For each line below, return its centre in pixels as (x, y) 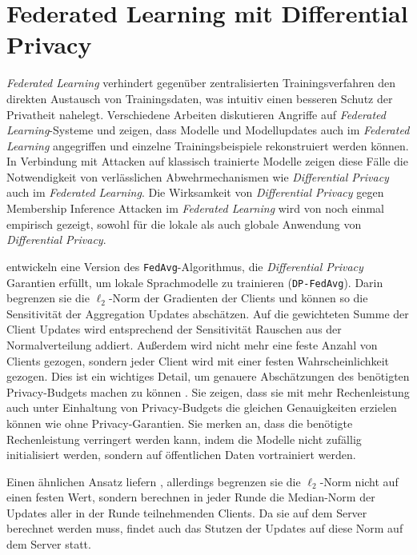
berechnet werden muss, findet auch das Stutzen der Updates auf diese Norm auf (205, 528)
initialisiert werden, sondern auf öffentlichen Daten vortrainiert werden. (181, 455)
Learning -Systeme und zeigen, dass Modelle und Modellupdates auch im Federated (208, 130)
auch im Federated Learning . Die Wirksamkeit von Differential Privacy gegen (195, 192)
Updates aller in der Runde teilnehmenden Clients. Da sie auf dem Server (187, 512)
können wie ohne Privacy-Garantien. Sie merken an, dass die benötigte (180, 423)
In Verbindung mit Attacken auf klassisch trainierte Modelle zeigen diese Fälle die (207, 161)
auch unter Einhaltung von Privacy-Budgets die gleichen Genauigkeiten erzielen (202, 407)
